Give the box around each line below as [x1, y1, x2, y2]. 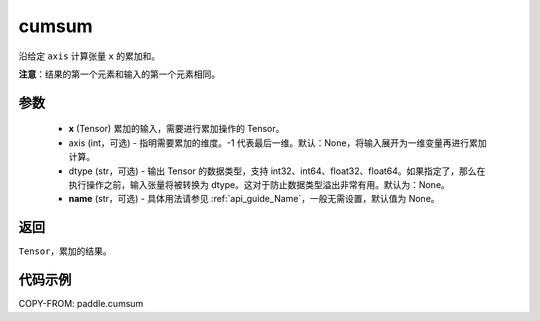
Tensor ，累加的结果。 [18, 245, 112, 257]
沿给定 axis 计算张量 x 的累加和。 [18, 50, 160, 62]
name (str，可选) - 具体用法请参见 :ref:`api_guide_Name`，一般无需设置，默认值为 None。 [68, 193, 440, 205]
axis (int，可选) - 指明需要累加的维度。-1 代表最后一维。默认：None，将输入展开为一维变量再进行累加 [68, 136, 487, 149]
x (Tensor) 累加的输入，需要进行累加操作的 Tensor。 [68, 123, 285, 135]
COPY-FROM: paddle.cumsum [18, 298, 144, 310]
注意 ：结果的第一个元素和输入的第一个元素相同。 [18, 68, 220, 80]
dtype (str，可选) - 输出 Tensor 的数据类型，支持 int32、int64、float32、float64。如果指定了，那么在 [68, 165, 486, 177]
